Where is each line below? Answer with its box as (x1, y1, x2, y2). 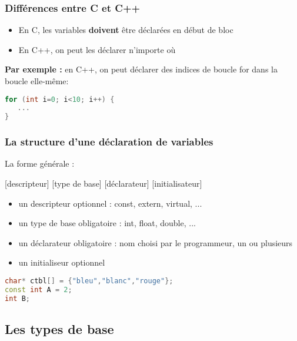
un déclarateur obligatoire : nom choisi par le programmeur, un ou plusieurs (18, 236, 293, 249)
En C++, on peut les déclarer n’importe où (18, 43, 176, 55)
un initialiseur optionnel (18, 256, 105, 269)
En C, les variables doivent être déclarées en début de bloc (18, 24, 233, 36)
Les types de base (5, 320, 114, 338)
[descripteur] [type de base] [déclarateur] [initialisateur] (5, 177, 202, 190)
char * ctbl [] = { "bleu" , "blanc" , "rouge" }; (5, 277, 173, 285)
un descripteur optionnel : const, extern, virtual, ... (18, 197, 202, 209)
